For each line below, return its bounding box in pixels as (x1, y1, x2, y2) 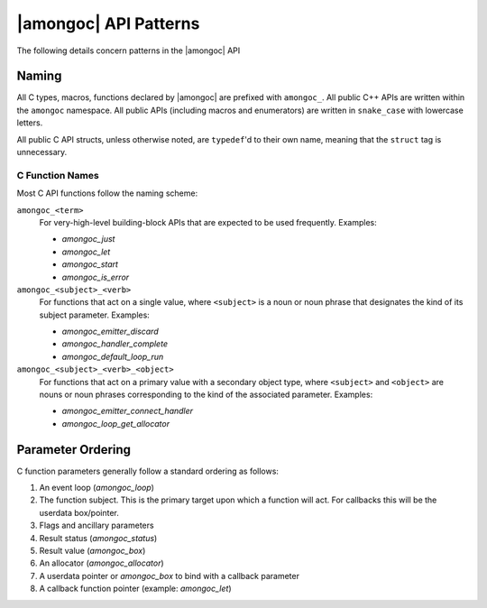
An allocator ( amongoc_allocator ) (39, 557, 164, 568)
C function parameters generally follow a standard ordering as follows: (16, 465, 280, 476)
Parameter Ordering (16, 442, 131, 457)
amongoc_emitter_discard (61, 326, 159, 337)
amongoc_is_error (61, 272, 130, 282)
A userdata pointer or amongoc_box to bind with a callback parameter (39, 570, 299, 581)
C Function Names (16, 169, 99, 181)
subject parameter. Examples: (39, 309, 151, 320)
